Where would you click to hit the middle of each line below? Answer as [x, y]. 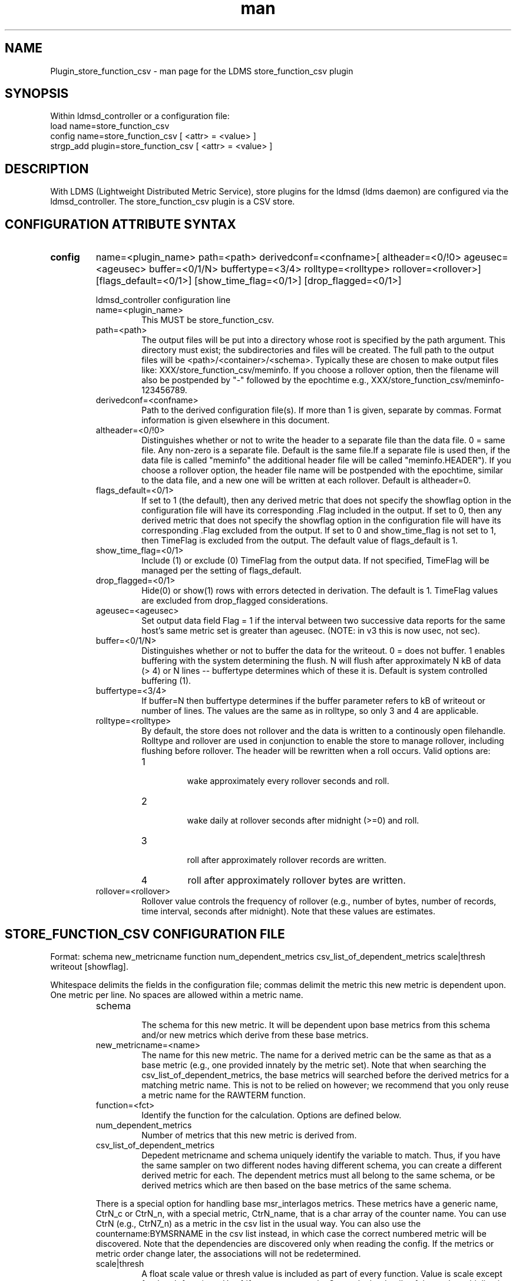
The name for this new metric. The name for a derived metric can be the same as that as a [316, 1055]
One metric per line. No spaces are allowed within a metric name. [177, 994]
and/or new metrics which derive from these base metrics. [255, 1035]
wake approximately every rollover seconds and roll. [288, 781]
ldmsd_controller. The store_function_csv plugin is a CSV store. [173, 202]
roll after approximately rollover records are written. [287, 860]
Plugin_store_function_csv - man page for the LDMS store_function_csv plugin [202, 71]
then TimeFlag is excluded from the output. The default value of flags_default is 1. [300, 541]
